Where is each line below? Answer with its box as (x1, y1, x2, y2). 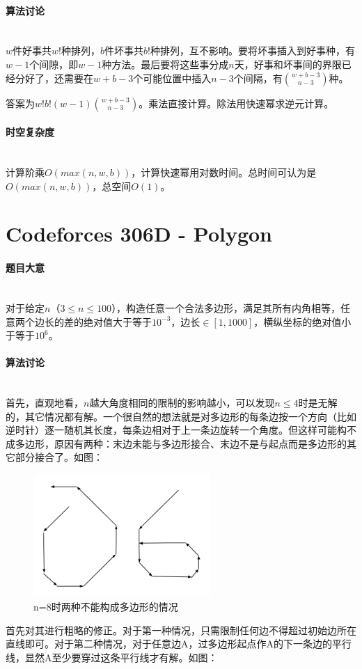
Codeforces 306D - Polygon (6, 219, 273, 248)
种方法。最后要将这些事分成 (102, 56, 229, 71)
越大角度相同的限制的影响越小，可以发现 (89, 395, 275, 410)
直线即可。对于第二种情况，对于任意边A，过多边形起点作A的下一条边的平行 (6, 636, 352, 651)
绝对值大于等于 (83, 314, 152, 329)
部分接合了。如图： (15, 450, 103, 464)
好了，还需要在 (24, 70, 93, 85)
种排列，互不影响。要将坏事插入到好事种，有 (150, 43, 355, 58)
